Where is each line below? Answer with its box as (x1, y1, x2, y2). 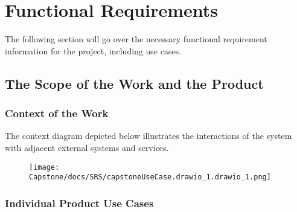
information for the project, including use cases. (5, 44, 182, 57)
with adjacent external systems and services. (5, 141, 169, 153)
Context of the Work (5, 106, 109, 121)
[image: (29, 162, 60, 172)
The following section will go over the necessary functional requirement (5, 33, 267, 45)
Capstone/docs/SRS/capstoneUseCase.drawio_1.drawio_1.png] (29, 173, 271, 182)
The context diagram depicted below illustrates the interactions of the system (5, 129, 292, 142)
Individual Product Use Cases (5, 195, 154, 210)
